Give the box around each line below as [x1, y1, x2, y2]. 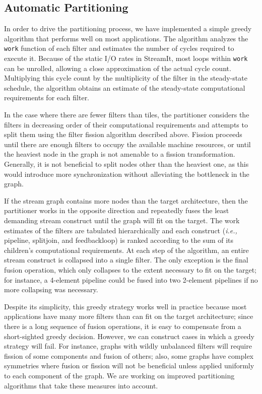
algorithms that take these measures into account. [4, 380, 158, 390]
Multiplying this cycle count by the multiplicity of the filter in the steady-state [4, 73, 247, 83]
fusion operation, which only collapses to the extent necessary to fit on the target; [4, 264, 256, 275]
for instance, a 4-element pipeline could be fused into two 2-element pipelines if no [4, 274, 258, 285]
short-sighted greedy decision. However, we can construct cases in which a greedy [4, 331, 254, 341]
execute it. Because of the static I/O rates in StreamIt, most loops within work [4, 53, 248, 63]
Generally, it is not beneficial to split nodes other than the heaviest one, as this [4, 159, 249, 169]
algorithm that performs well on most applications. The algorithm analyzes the [4, 33, 248, 43]
